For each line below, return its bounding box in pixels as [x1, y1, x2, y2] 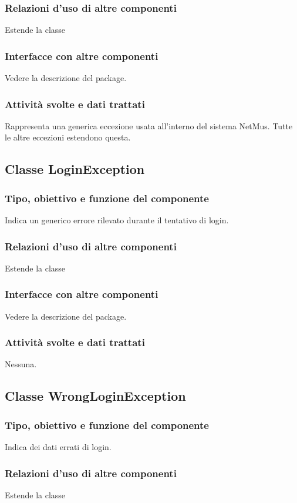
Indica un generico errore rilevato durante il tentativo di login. [5, 214, 229, 226]
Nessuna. [5, 358, 37, 370]
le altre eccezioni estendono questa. [5, 131, 131, 143]
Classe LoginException [5, 160, 145, 178]
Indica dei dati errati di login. [5, 441, 112, 453]
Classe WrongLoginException [5, 387, 186, 405]
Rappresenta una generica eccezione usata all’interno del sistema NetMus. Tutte [5, 119, 293, 132]
